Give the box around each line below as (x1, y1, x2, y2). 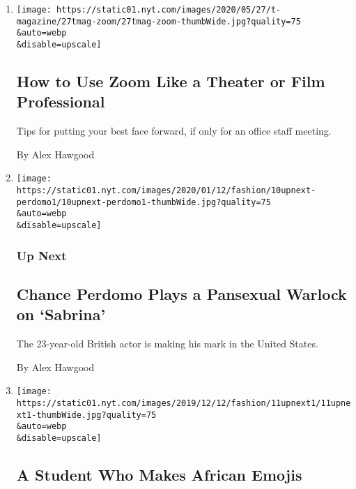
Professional (16, 91, 105, 112)
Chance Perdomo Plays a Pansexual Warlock (16, 283, 347, 304)
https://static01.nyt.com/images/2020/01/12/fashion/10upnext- (16, 186, 316, 196)
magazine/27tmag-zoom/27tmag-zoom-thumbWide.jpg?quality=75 (16, 16, 301, 27)
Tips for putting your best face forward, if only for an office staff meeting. (16, 123, 332, 138)
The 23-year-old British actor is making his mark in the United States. (16, 336, 318, 351)
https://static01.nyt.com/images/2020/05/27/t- (56, 5, 281, 15)
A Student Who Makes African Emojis (16, 463, 302, 485)
